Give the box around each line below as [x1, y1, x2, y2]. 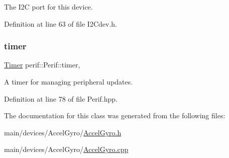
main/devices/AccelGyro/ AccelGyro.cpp [4, 144, 129, 154]
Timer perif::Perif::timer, [4, 59, 80, 70]
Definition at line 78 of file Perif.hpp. [4, 93, 118, 104]
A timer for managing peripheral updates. [4, 76, 133, 87]
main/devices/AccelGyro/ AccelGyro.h [4, 127, 122, 137]
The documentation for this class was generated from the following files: [4, 110, 225, 121]
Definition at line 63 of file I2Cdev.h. [4, 18, 117, 29]
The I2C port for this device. [4, 2, 93, 12]
